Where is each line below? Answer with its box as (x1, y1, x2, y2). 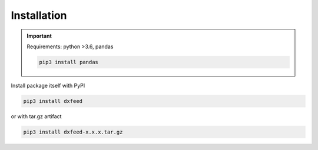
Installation (11, 9, 67, 22)
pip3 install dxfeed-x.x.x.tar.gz (23, 128, 123, 135)
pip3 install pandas (39, 59, 98, 65)
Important (26, 32, 52, 39)
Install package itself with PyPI (11, 82, 85, 89)
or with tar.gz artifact (11, 112, 62, 120)
